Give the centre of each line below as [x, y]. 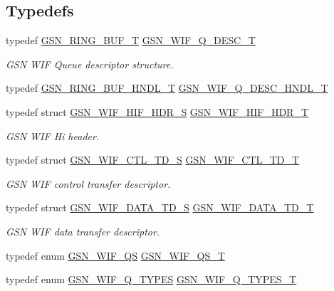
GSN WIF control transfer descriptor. [88, 183]
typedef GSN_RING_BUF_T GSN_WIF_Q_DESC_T [131, 40]
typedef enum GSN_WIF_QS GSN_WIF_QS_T [115, 255]
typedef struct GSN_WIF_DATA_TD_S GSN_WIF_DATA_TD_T [160, 207]
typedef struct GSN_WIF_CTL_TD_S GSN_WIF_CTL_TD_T [153, 160]
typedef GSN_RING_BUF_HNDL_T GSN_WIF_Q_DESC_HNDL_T [167, 88]
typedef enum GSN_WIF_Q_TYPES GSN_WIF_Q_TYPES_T [151, 279]
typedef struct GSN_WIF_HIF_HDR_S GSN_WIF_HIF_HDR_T [157, 111]
